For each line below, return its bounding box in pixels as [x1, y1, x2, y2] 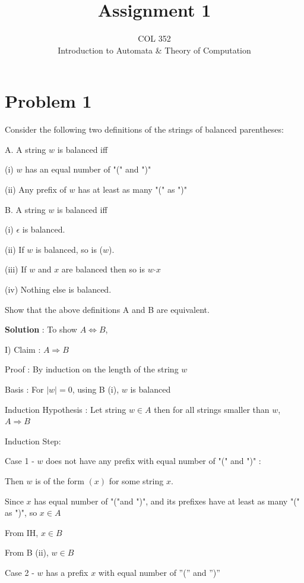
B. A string [5, 203, 46, 215]
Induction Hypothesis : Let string [5, 403, 126, 415]
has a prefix [46, 566, 88, 578]
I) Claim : [5, 343, 41, 355]
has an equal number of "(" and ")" [25, 163, 151, 175]
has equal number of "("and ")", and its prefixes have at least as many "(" [34, 494, 300, 507]
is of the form [35, 474, 84, 487]
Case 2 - [5, 566, 34, 578]
